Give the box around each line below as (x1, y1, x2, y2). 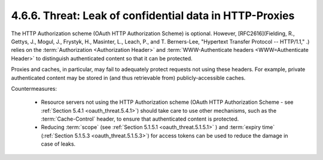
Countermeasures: (11, 85, 57, 92)
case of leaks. (41, 140, 76, 147)
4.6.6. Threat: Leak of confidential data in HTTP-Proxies (11, 9, 295, 22)
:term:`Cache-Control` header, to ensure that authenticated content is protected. (41, 115, 239, 122)
